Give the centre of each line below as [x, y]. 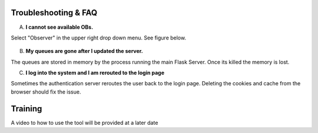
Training [26, 109]
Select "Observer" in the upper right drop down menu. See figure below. [99, 38]
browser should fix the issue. [46, 92]
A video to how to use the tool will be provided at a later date [85, 122]
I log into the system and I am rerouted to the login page [95, 73]
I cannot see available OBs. [59, 27]
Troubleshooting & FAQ [54, 13]
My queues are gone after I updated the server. [85, 51]
